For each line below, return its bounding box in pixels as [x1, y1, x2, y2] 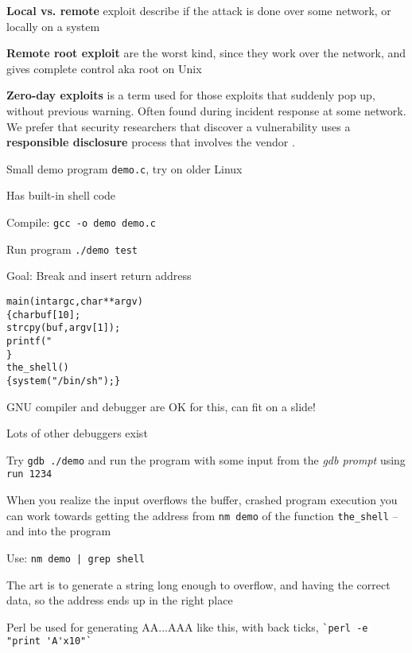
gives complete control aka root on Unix [6, 60, 202, 76]
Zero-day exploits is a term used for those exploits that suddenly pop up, [6, 87, 375, 103]
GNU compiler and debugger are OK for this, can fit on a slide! [6, 398, 316, 414]
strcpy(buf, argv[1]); [6, 322, 121, 334]
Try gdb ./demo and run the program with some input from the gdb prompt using [6, 451, 406, 468]
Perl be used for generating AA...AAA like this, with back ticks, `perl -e [6, 618, 368, 635]
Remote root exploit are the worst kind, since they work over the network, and [6, 45, 406, 61]
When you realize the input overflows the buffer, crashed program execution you [6, 492, 398, 507]
